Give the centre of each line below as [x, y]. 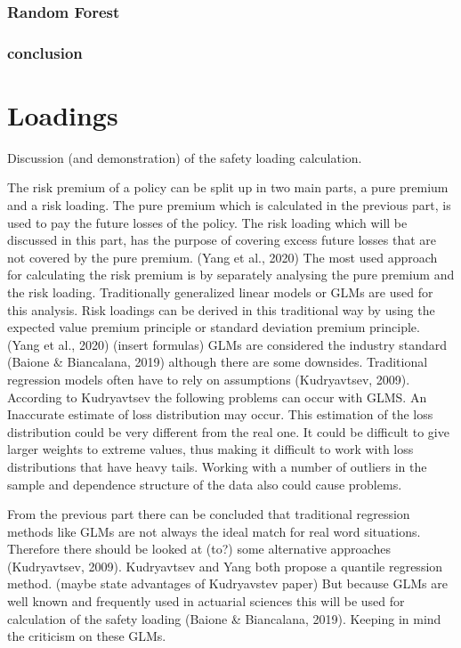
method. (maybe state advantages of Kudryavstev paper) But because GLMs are [227, 583]
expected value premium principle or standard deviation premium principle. [214, 327]
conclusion [45, 52]
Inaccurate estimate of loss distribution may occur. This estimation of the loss [220, 414]
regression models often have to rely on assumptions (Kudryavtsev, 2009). [209, 379]
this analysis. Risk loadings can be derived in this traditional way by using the [221, 309]
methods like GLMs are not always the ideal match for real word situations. [214, 531]
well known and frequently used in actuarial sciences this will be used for [206, 601]
